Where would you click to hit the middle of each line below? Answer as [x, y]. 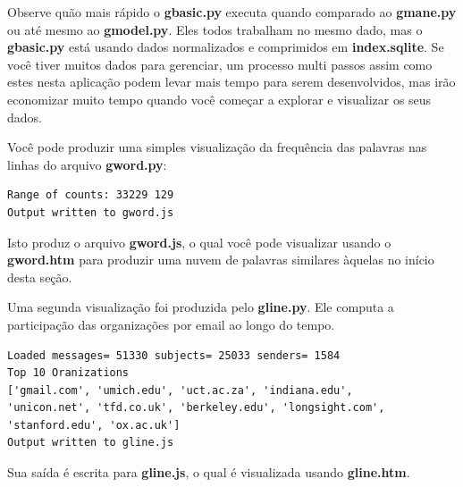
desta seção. [40, 277]
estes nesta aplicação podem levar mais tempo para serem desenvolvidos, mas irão [231, 82]
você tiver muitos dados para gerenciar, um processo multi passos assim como [220, 64]
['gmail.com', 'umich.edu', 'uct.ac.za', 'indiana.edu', [180, 390]
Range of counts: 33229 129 [91, 195]
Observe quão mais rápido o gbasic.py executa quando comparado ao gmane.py [232, 12]
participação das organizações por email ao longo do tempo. [171, 324]
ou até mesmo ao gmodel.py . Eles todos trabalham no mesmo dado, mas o [215, 29]
